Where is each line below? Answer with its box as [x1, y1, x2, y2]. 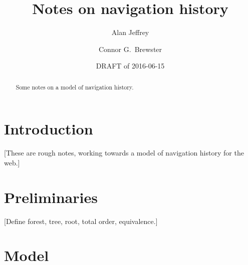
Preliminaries [4, 186, 98, 207]
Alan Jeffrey [111, 27, 149, 37]
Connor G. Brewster [98, 43, 162, 54]
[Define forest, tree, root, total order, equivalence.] [4, 215, 158, 226]
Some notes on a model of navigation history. [16, 82, 134, 91]
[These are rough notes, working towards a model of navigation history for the [4, 147, 244, 158]
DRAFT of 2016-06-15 [96, 60, 165, 71]
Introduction [4, 118, 93, 139]
